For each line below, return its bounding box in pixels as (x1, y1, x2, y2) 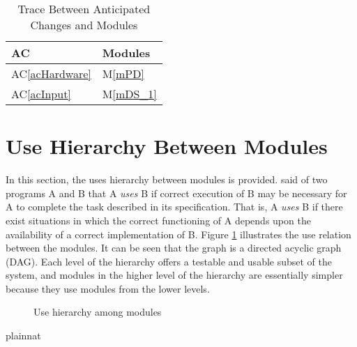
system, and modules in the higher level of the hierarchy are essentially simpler (6, 268, 343, 282)
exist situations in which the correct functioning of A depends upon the (6, 213, 311, 227)
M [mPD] (102, 65, 144, 82)
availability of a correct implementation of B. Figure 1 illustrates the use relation (6, 226, 351, 241)
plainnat (6, 328, 41, 343)
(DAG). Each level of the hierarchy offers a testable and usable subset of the (6, 254, 333, 268)
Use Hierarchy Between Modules (6, 132, 328, 160)
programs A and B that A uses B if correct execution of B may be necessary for (6, 185, 347, 200)
